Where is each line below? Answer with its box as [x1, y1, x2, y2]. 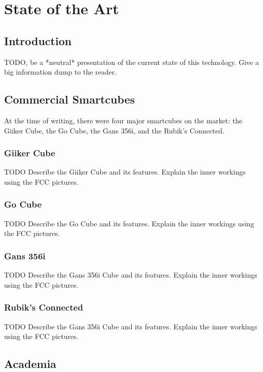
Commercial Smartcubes [4, 91, 135, 107]
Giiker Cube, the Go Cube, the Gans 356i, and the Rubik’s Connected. [4, 125, 224, 136]
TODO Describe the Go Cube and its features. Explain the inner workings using [4, 218, 254, 228]
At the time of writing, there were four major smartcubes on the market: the [4, 115, 243, 125]
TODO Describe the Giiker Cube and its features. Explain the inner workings [4, 166, 246, 177]
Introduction [4, 32, 72, 48]
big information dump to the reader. [4, 66, 117, 77]
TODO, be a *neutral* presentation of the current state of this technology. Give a [4, 56, 259, 67]
